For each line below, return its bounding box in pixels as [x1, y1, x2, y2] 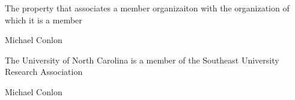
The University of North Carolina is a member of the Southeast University [5, 53, 279, 66]
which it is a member [5, 13, 82, 26]
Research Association [5, 65, 83, 78]
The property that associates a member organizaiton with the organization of [5, 2, 290, 14]
